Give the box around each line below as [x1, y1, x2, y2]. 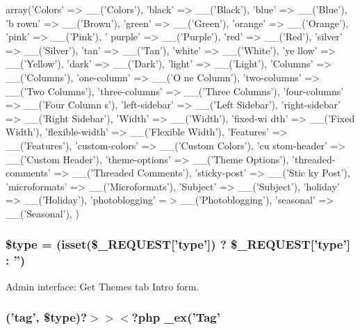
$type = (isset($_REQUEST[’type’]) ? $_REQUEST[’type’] [6, 236, 350, 253]
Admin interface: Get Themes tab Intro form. [6, 279, 199, 293]
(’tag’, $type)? [6, 308, 88, 326]
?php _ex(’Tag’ [131, 308, 220, 326]
